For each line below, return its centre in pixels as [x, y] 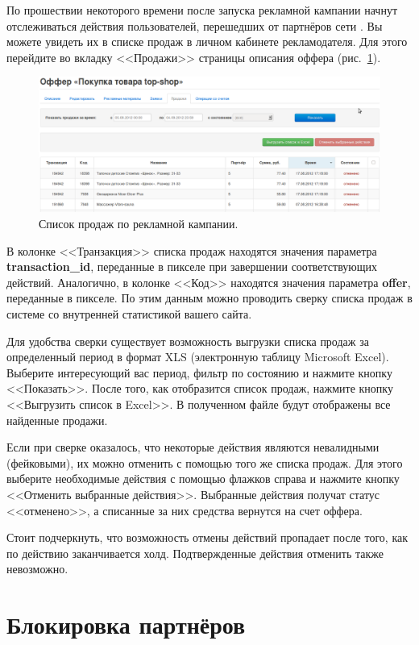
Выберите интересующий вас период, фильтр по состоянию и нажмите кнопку [199, 372]
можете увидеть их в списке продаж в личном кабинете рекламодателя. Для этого [207, 42]
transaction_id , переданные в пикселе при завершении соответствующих [192, 266]
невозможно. [37, 569]
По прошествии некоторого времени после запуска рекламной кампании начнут [202, 10]
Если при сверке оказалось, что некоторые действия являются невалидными [193, 447]
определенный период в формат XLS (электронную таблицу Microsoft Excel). [198, 357]
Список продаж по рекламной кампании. [139, 224]
